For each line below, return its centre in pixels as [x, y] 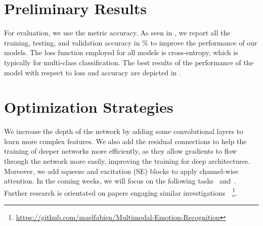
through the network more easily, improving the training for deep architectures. [127, 161]
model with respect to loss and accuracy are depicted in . [93, 72]
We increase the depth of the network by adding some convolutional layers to [124, 131]
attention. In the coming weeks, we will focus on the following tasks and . [120, 181]
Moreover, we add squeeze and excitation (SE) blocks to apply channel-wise [121, 171]
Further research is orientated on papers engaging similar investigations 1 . [121, 192]
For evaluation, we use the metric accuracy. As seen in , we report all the [117, 33]
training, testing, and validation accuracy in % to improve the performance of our [131, 42]
